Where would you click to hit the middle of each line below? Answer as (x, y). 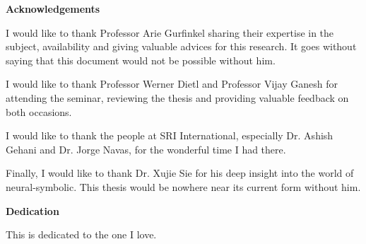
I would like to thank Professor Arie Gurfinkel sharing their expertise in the (170, 32)
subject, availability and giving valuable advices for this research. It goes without (181, 46)
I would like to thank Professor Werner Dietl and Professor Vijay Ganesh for (172, 84)
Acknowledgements (53, 8)
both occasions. (39, 111)
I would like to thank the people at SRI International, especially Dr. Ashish (170, 135)
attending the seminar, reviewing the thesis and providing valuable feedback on (177, 97)
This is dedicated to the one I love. (81, 234)
